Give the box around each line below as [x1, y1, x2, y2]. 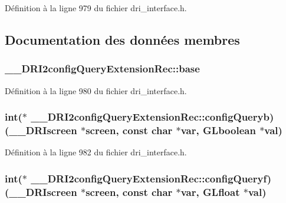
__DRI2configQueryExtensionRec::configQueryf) [31, 171, 272, 185]
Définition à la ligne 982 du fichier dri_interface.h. [5, 146, 187, 158]
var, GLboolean [180, 123, 256, 138]
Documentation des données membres [5, 30, 240, 48]
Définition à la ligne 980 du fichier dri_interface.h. [5, 84, 187, 96]
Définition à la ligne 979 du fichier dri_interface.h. [5, 2, 187, 14]
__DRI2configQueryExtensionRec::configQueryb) [31, 109, 274, 124]
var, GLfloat [180, 184, 240, 199]
